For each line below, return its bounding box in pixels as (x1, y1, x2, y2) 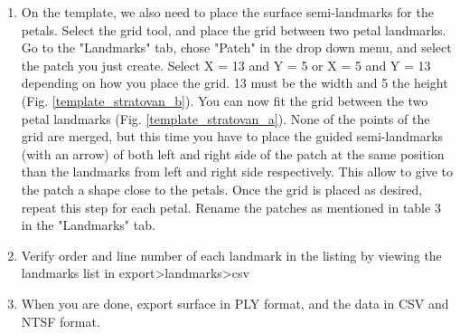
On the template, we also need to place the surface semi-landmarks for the (21, 3, 434, 21)
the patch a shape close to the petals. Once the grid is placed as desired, (21, 179, 423, 198)
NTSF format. (21, 311, 100, 330)
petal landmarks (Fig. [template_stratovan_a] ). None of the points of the (21, 109, 430, 128)
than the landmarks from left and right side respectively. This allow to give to (21, 162, 454, 181)
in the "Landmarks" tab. (21, 215, 155, 234)
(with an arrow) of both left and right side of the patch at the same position (21, 144, 445, 163)
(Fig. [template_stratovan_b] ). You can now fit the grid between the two (21, 91, 428, 110)
